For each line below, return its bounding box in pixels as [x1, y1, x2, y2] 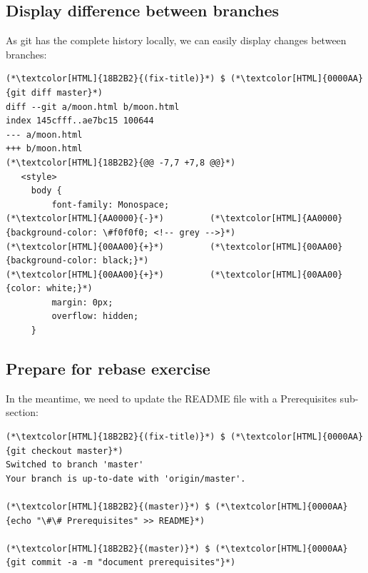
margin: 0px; [51, 297, 113, 308]
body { [31, 186, 62, 196]
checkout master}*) [31, 445, 123, 456]
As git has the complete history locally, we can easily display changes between [6, 33, 347, 48]
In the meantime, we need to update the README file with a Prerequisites [6, 390, 337, 405]
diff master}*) [31, 87, 103, 98]
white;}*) [46, 283, 93, 294]
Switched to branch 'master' [6, 460, 144, 470]
